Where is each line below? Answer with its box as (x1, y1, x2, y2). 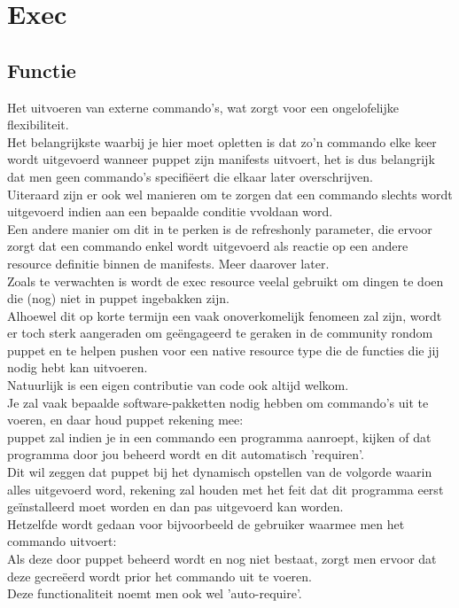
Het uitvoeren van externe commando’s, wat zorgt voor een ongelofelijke (7, 97, 399, 116)
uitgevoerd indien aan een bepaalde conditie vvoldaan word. (7, 202, 333, 221)
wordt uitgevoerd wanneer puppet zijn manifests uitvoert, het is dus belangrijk (7, 150, 435, 168)
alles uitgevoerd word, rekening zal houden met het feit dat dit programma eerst (7, 479, 444, 498)
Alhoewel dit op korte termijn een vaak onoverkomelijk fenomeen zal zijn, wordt (7, 306, 442, 324)
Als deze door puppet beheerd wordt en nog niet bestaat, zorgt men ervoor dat (7, 550, 437, 568)
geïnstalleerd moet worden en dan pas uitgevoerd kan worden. (7, 497, 344, 516)
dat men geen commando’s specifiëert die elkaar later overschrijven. (7, 167, 373, 185)
